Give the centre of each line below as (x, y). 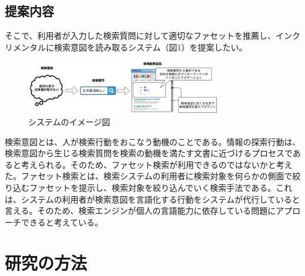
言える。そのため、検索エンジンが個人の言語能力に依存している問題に (140, 211)
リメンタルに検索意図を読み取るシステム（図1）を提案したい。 (126, 47)
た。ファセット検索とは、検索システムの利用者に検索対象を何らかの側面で (149, 176)
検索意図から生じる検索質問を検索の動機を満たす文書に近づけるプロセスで (149, 153)
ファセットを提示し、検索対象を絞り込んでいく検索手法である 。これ (161, 188)
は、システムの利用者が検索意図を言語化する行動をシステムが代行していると (152, 199)
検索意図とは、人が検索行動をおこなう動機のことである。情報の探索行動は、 (153, 141)
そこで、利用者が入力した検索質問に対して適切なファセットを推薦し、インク (153, 36)
